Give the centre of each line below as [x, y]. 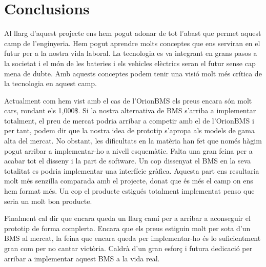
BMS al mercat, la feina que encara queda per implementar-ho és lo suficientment [132, 238]
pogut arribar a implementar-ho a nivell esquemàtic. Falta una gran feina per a [128, 150]
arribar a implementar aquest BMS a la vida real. [82, 258]
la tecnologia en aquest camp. [50, 83]
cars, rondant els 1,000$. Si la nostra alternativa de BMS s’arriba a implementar [130, 110]
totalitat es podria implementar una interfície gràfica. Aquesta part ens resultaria [132, 170]
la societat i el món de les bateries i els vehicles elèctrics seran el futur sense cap [130, 63]
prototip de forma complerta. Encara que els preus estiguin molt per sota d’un [127, 228]
